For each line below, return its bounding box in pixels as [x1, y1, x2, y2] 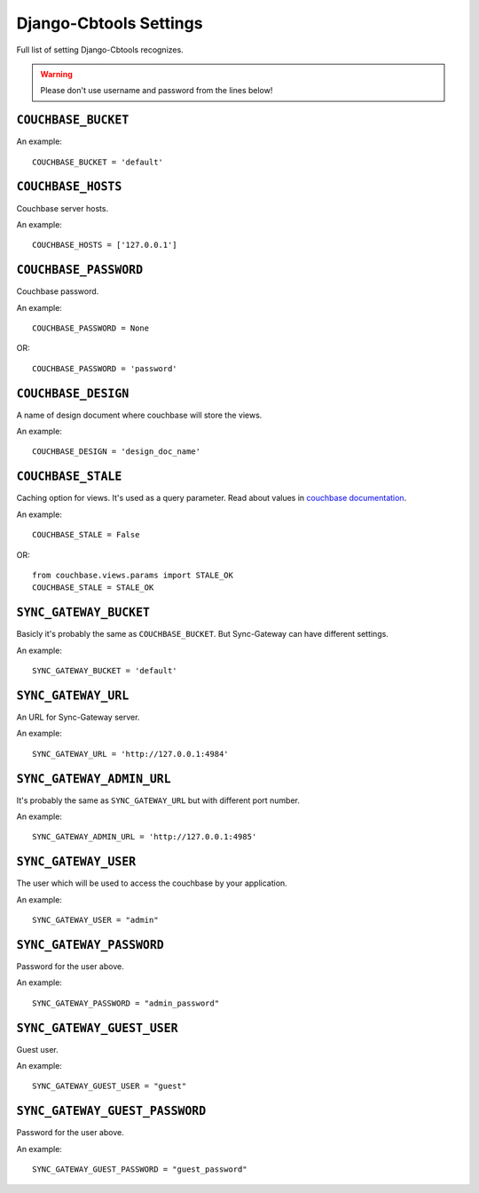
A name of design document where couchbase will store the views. [16, 410, 263, 420]
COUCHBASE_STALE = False [32, 529, 140, 540]
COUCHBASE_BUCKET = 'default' [32, 156, 164, 167]
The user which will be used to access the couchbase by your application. [16, 878, 287, 888]
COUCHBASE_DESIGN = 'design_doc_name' [32, 447, 201, 457]
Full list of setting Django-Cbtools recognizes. [16, 44, 184, 55]
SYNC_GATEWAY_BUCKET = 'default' [32, 666, 177, 676]
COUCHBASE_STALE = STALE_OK [32, 583, 154, 593]
